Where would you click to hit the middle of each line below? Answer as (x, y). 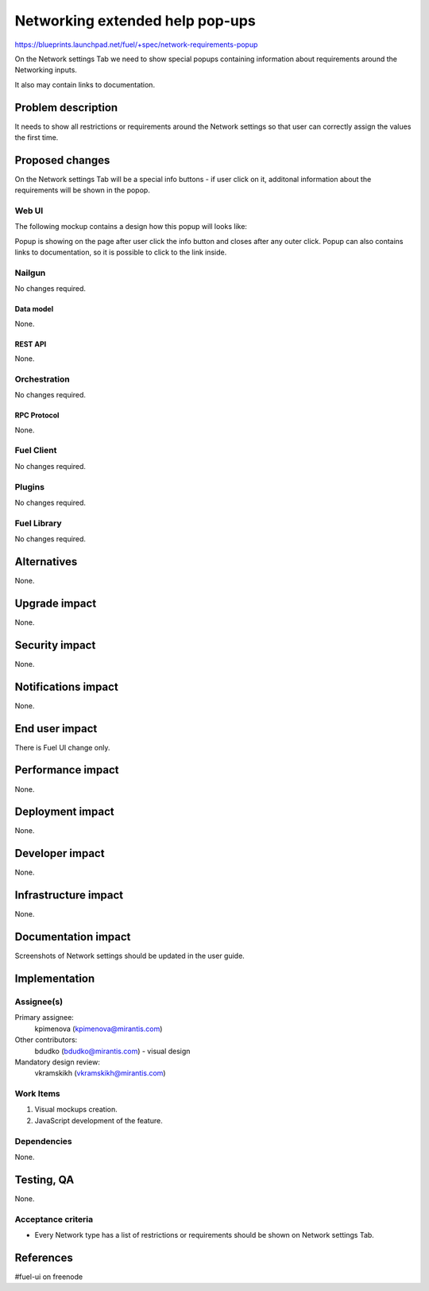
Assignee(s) (39, 1002)
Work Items (37, 1094)
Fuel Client (36, 451)
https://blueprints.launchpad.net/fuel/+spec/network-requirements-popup (136, 45)
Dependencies (44, 1141)
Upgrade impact (56, 603)
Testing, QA (44, 1179)
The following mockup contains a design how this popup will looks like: (131, 227)
